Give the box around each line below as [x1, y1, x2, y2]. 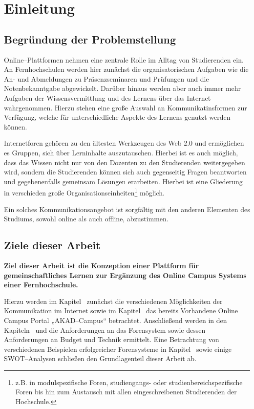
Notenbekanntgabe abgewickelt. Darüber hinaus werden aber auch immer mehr [4, 83, 241, 93]
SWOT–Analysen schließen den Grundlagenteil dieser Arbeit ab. [4, 353, 197, 364]
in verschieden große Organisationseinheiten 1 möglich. [4, 186, 165, 197]
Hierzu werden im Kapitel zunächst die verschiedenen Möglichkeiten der [4, 296, 223, 306]
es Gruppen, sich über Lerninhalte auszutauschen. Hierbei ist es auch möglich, [4, 147, 238, 157]
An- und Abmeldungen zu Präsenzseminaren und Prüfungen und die [4, 73, 209, 84]
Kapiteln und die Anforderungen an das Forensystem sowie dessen [4, 324, 206, 335]
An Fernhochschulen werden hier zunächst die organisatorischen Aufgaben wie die [4, 64, 249, 74]
